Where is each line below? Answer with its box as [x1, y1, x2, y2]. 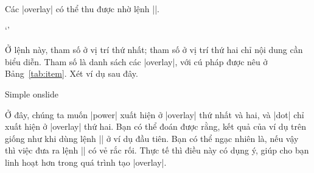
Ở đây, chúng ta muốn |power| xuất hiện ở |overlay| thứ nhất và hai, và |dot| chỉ [5, 108, 304, 121]
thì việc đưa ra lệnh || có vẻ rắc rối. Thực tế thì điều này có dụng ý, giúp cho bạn [5, 144, 309, 157]
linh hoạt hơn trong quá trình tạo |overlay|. [5, 155, 167, 168]
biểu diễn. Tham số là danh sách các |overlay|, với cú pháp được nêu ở [5, 55, 268, 68]
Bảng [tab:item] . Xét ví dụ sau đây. [5, 67, 138, 80]
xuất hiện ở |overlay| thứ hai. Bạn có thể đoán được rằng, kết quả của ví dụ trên [5, 120, 307, 133]
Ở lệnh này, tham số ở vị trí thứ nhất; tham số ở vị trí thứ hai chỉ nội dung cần [5, 43, 303, 56]
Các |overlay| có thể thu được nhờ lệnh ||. [5, 2, 159, 15]
